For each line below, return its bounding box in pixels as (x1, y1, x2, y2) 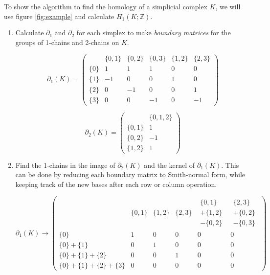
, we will (215, 1, 241, 11)
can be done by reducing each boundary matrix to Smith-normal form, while (15, 169, 246, 180)
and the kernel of (144, 160, 195, 170)
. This (221, 160, 239, 170)
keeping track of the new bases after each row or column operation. (15, 179, 217, 189)
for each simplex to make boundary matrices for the (76, 27, 231, 38)
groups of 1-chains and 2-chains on (15, 37, 119, 47)
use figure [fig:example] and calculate (4, 11, 114, 21)
